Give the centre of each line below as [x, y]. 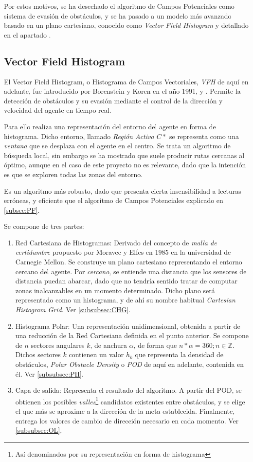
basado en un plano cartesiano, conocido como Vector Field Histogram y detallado [126, 25]
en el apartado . [27, 34]
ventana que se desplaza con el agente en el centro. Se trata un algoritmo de [117, 146]
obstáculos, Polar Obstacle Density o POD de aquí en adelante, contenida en [130, 364]
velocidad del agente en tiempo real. [58, 110]
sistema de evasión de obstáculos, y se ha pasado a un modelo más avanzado [118, 15]
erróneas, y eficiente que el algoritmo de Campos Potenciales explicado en [114, 200]
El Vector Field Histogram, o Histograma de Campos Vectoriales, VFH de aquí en [126, 81]
